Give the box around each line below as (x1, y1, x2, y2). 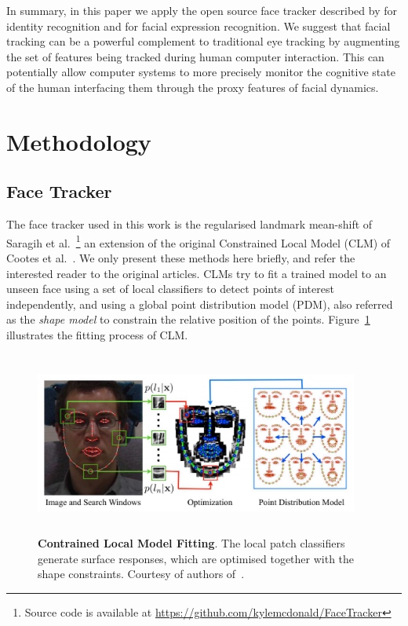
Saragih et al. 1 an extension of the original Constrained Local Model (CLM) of (6, 232, 391, 251)
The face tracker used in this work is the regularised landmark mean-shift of (6, 216, 373, 232)
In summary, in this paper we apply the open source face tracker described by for (6, 2, 397, 18)
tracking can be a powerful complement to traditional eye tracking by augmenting (6, 33, 400, 49)
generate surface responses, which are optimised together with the (38, 550, 355, 566)
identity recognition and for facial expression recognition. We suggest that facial (6, 17, 391, 34)
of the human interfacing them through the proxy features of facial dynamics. (6, 79, 379, 95)
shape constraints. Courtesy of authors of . (38, 566, 245, 582)
